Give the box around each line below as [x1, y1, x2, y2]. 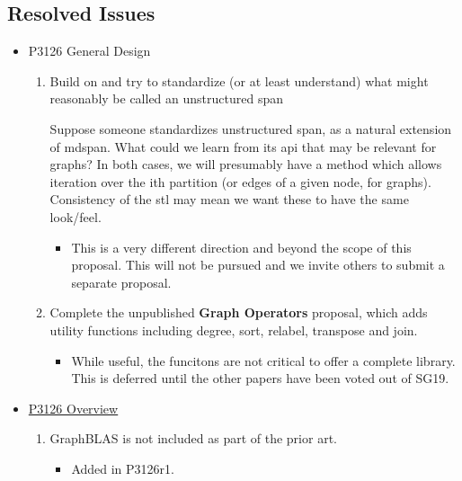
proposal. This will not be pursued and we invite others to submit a [71, 255, 445, 274]
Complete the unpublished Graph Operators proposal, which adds [49, 303, 428, 322]
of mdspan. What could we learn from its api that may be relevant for [49, 137, 437, 156]
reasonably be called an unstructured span [49, 89, 283, 108]
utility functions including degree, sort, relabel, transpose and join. [49, 320, 418, 339]
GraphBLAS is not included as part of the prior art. [49, 429, 337, 448]
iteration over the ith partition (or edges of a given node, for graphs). [49, 172, 431, 191]
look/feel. [49, 207, 102, 226]
